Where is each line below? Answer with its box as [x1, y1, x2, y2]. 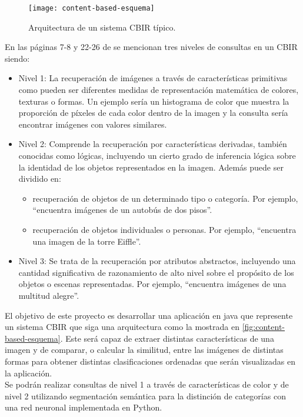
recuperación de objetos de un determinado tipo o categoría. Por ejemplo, [32, 192, 298, 204]
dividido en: [18, 172, 61, 185]
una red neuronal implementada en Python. [5, 401, 162, 413]
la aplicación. [5, 366, 52, 379]
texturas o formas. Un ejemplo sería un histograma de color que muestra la [18, 95, 289, 107]
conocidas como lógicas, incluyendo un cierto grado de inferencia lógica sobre [18, 149, 296, 161]
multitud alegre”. [18, 289, 79, 301]
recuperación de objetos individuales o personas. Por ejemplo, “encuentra [32, 223, 297, 235]
